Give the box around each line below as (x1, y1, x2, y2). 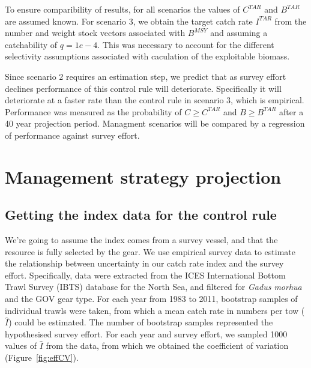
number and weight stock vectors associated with (5, 26, 186, 39)
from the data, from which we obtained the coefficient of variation (46, 339, 289, 352)
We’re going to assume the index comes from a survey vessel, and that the (5, 234, 278, 246)
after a (279, 105, 304, 118)
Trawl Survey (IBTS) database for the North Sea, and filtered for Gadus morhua (5, 280, 302, 293)
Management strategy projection (5, 164, 282, 189)
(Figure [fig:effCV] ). (5, 351, 79, 364)
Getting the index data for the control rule (5, 205, 277, 224)
